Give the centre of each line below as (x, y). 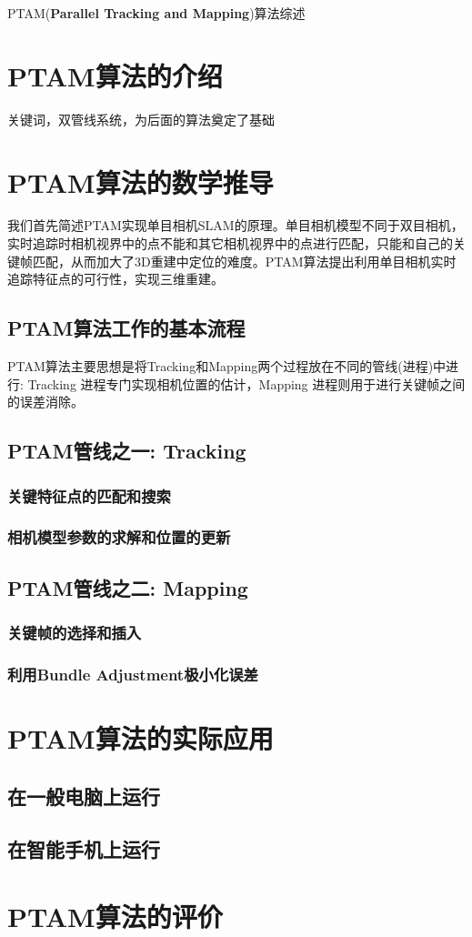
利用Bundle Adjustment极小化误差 (133, 674)
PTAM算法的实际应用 (141, 737)
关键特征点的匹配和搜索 (89, 495)
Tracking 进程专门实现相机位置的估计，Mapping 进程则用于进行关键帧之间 (246, 383)
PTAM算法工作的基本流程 (126, 328)
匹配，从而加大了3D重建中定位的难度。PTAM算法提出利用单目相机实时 (244, 261)
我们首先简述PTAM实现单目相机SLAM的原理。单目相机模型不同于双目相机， (236, 225)
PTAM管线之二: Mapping (128, 587)
